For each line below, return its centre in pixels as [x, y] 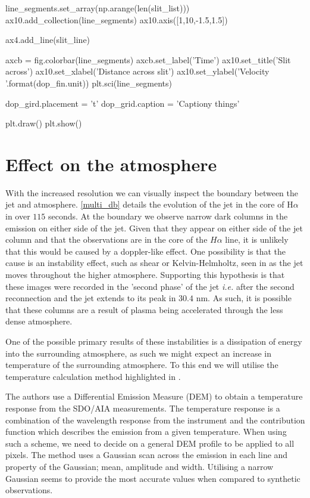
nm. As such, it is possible [244, 298]
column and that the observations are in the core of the [107, 239]
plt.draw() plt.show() [44, 123]
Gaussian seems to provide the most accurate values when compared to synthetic [153, 478]
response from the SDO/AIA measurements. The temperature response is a [143, 408]
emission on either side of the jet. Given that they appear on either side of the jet [154, 228]
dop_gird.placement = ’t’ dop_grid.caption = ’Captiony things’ [123, 103]
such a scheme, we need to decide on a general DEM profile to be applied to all [150, 443]
